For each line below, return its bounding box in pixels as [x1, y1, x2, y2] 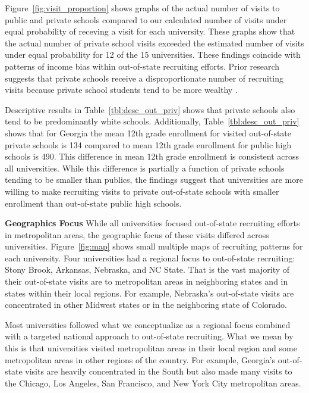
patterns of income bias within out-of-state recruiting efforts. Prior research [5, 60, 280, 72]
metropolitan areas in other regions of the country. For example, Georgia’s [5, 353, 276, 366]
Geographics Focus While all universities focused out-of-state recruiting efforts [5, 217, 300, 229]
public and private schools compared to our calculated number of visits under [5, 13, 287, 26]
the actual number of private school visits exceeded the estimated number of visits [5, 36, 304, 49]
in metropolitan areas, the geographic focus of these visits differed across [5, 228, 269, 241]
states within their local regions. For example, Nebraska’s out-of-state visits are [5, 286, 294, 299]
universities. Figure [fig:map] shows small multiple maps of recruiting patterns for [5, 240, 303, 252]
